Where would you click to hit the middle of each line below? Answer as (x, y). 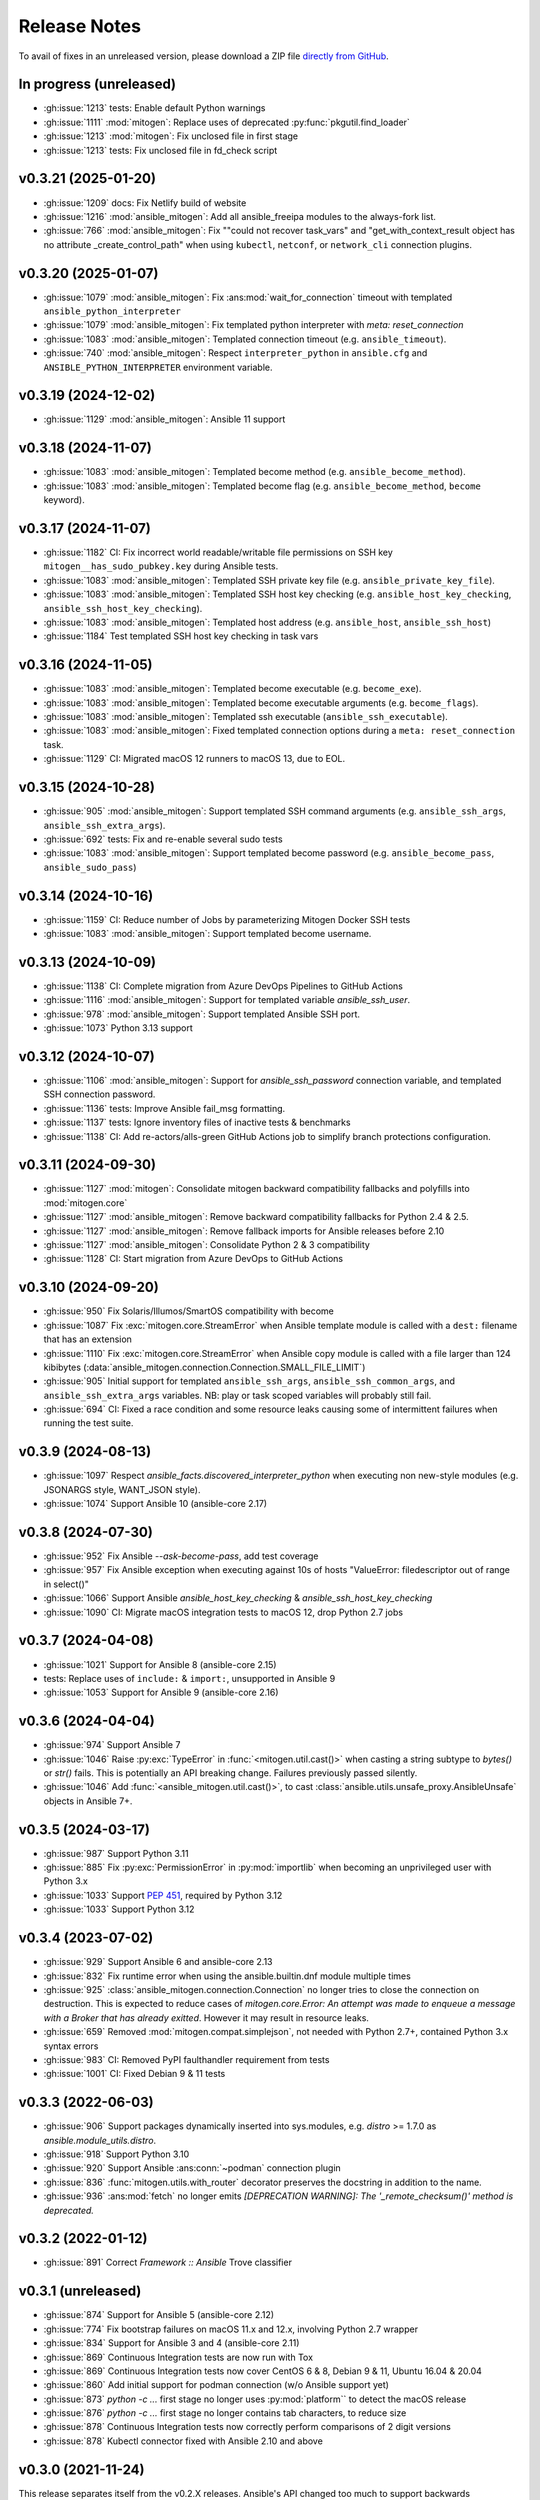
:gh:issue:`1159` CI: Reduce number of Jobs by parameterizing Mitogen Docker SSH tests (227, 919)
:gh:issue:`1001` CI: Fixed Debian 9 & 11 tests (134, 2074)
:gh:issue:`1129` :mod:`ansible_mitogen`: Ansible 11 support (164, 419)
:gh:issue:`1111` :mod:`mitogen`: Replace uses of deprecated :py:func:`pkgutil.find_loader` (226, 122)
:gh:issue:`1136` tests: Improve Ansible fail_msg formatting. (164, 1108)
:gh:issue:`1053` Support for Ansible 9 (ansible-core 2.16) (161, 1692)
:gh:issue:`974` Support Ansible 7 (112, 1745)
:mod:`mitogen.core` (85, 1202)
